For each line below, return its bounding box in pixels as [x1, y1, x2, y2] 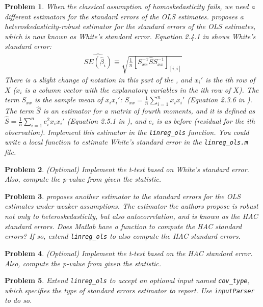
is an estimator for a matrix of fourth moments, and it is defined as [43, 105, 255, 116]
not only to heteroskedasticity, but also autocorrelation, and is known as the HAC [5, 211, 258, 221]
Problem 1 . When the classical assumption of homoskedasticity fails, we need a [5, 1, 255, 11]
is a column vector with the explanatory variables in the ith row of [24, 84, 231, 95]
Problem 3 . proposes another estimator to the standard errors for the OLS [5, 190, 241, 201]
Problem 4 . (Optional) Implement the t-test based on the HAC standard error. [5, 247, 253, 258]
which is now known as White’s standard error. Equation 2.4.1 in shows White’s [5, 31, 256, 41]
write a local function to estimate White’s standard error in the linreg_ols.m [5, 136, 248, 147]
